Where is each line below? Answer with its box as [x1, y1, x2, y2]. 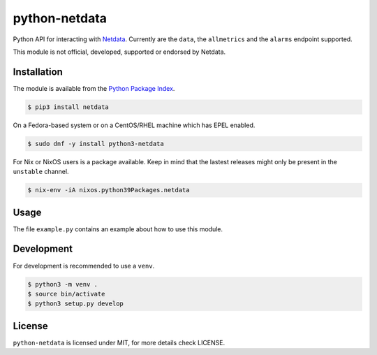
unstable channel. [13, 168, 69, 176]
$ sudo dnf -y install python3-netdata [27, 140, 164, 147]
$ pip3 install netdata [27, 103, 110, 111]
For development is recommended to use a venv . [13, 261, 155, 270]
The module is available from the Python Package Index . [13, 84, 175, 92]
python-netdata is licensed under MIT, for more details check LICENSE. [13, 338, 226, 347]
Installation [13, 66, 63, 78]
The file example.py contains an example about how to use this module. [13, 224, 223, 233]
